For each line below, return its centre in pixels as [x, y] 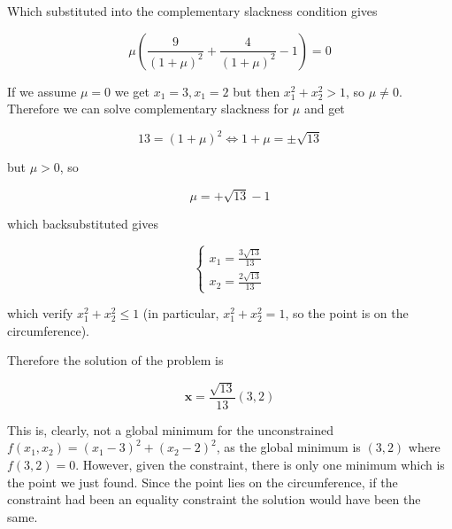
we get [132, 91]
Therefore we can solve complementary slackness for [148, 109]
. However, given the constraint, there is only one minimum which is [260, 465]
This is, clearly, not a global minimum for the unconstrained [171, 429]
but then [257, 91]
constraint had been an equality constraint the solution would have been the [214, 499]
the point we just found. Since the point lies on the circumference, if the [203, 482]
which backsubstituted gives [83, 224]
